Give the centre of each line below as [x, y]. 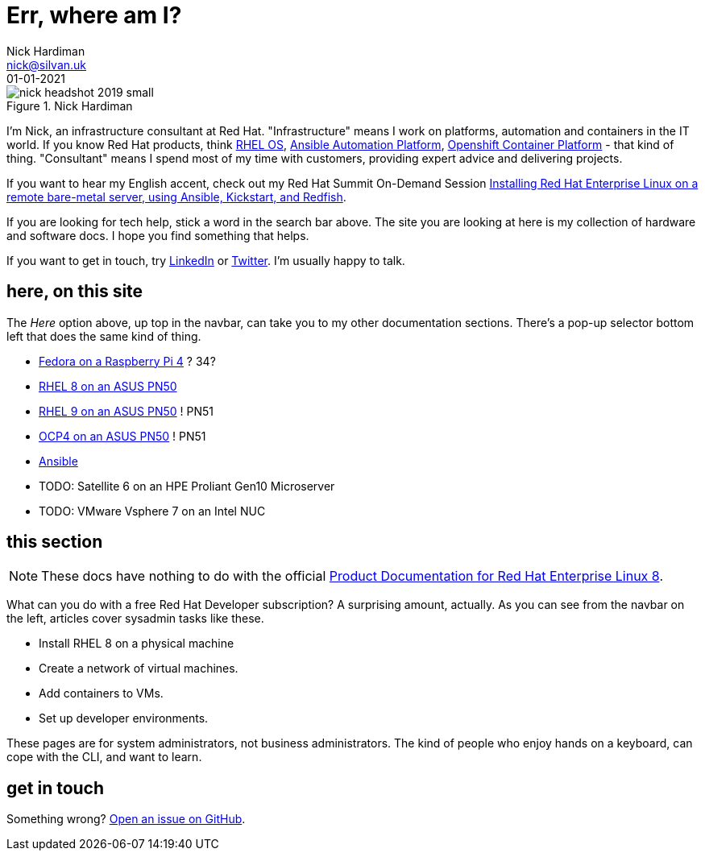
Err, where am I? [94, 15]
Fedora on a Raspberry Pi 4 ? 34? [127, 361]
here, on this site [75, 292]
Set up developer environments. [124, 718]
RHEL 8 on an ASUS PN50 [108, 386]
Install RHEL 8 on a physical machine [137, 644]
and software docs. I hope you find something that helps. [158, 235]
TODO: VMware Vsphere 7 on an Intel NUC [152, 511]
